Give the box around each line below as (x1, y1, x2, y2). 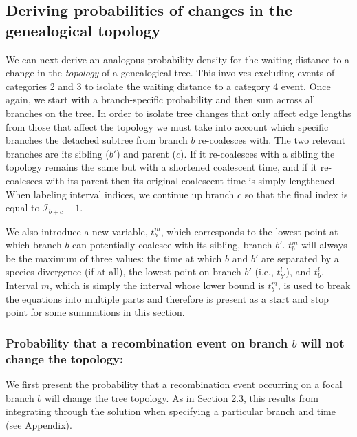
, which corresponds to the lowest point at (160, 224, 338, 238)
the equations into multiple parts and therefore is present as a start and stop (6, 291, 329, 306)
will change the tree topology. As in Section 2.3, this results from (45, 390, 318, 405)
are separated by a (261, 251, 339, 265)
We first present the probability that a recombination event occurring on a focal (6, 377, 343, 392)
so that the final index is (244, 186, 348, 201)
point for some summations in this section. (6, 305, 185, 319)
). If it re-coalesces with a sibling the (180, 146, 335, 160)
